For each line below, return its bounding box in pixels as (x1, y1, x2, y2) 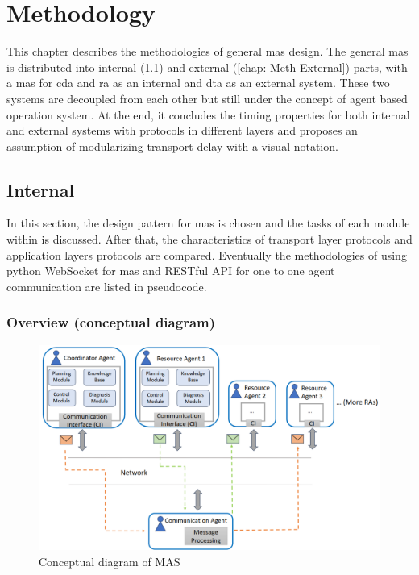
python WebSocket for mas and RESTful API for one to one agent (6, 262, 335, 279)
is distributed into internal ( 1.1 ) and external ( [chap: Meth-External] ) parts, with (6, 58, 408, 75)
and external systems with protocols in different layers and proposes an (6, 122, 358, 139)
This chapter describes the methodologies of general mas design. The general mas (6, 43, 409, 60)
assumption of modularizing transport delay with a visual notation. (6, 137, 338, 154)
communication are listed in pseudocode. (6, 277, 207, 294)
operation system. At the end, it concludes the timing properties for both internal (6, 106, 410, 123)
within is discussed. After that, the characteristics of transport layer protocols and (6, 231, 413, 248)
